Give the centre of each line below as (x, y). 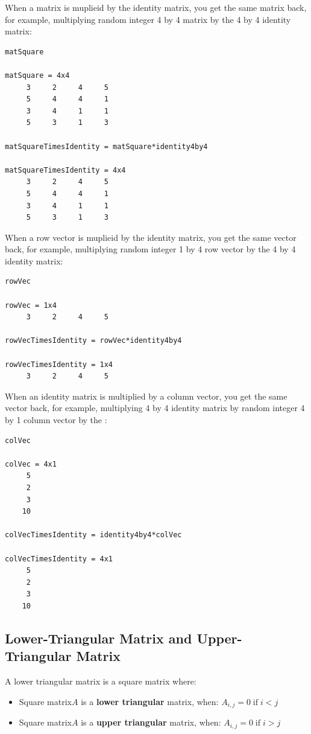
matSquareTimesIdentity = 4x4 (65, 170)
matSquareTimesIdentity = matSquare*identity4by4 (106, 146)
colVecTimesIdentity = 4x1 (59, 559)
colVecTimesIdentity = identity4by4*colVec (93, 535)
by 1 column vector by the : (56, 420)
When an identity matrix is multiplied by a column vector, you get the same (146, 396)
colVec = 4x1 (31, 464)
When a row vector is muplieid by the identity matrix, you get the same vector (151, 237)
